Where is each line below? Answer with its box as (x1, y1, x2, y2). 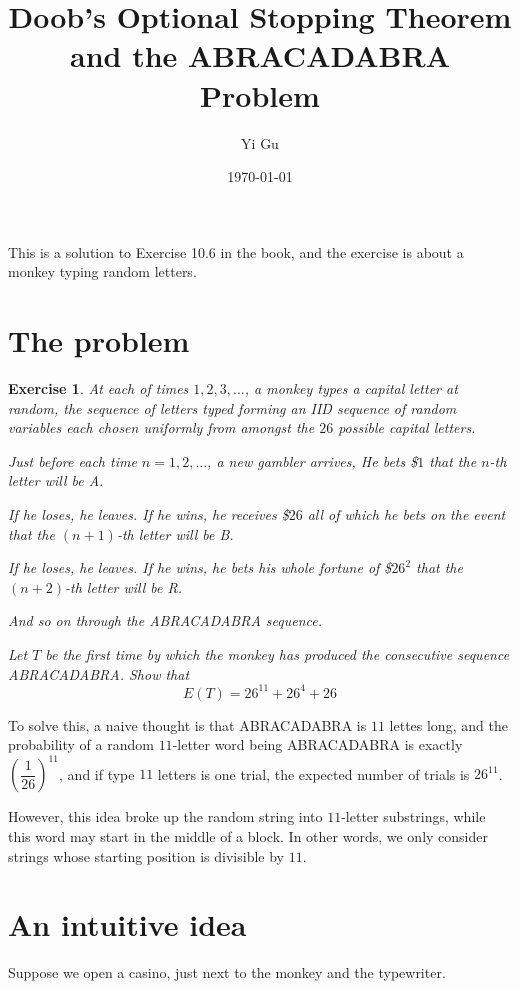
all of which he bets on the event (307, 503, 506, 524)
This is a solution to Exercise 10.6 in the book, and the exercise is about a (8, 241, 464, 262)
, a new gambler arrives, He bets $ (207, 450, 418, 471)
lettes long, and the (389, 714, 508, 735)
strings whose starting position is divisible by (8, 845, 284, 866)
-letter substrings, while (341, 806, 486, 827)
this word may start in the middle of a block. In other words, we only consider (8, 825, 488, 846)
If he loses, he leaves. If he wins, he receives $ (8, 503, 289, 524)
